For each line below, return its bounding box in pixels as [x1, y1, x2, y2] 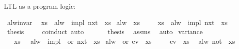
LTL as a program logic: [4, 1, 76, 11]
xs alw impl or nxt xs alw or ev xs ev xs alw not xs [14, 36, 235, 46]
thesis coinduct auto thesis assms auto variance [7, 26, 203, 37]
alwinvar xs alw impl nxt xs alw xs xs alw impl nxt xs [7, 17, 228, 27]
